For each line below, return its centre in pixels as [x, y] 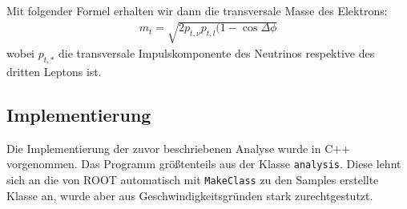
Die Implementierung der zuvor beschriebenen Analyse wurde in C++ [179, 148]
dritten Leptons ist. [54, 71]
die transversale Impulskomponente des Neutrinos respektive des [217, 53]
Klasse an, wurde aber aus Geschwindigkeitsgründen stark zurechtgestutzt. [190, 195]
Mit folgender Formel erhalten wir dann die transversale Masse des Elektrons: [197, 10]
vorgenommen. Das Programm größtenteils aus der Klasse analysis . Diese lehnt [204, 164]
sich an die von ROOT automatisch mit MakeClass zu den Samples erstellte [193, 180]
